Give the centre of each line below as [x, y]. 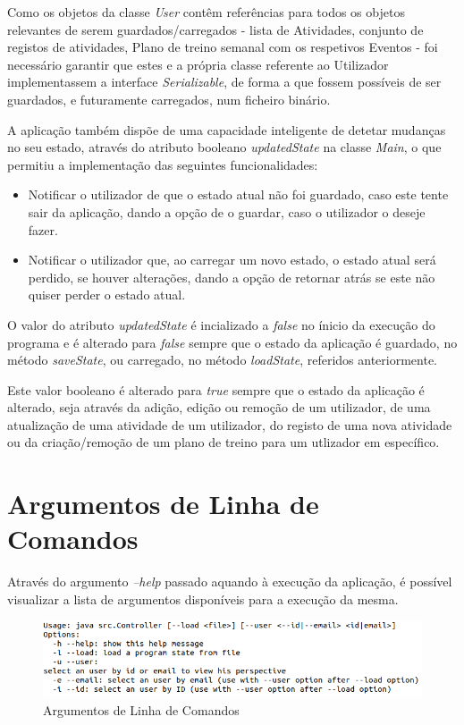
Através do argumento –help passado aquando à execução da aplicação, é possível [230, 582]
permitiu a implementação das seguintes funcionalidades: [163, 164]
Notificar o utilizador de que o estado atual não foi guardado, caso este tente [238, 194]
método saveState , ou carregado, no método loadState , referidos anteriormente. [223, 360]
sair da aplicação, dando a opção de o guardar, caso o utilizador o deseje [227, 211]
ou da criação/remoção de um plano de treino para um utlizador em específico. [224, 442]
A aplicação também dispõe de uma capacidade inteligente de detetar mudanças [227, 129]
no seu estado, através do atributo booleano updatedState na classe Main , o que [224, 147]
